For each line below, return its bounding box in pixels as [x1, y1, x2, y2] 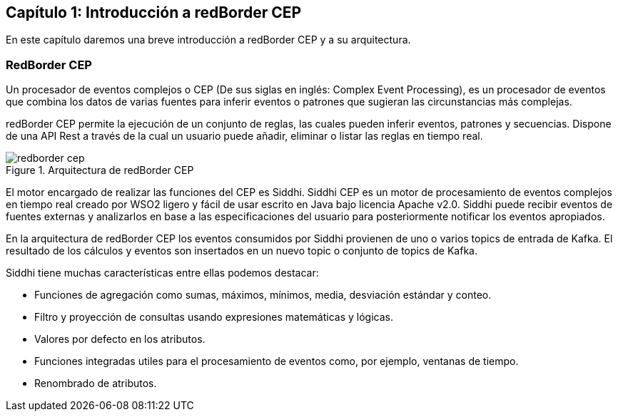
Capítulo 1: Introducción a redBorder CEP [6, 4, 302, 21]
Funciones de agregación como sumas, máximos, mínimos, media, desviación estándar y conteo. [34, 289, 492, 302]
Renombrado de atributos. [34, 377, 157, 390]
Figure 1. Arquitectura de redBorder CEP [6, 164, 194, 177]
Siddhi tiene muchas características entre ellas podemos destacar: [6, 267, 319, 279]
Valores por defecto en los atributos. [34, 333, 206, 346]
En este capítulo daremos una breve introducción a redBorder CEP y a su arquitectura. [6, 34, 411, 46]
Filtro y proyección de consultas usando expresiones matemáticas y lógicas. [34, 311, 393, 324]
